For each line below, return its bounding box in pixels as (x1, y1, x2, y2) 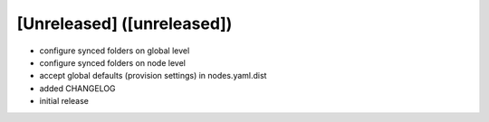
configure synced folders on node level (39, 57, 186, 68)
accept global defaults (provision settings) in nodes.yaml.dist (39, 70, 267, 81)
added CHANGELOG (39, 82, 117, 94)
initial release (39, 96, 90, 107)
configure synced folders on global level (39, 45, 190, 56)
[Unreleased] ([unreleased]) (16, 14, 233, 33)
